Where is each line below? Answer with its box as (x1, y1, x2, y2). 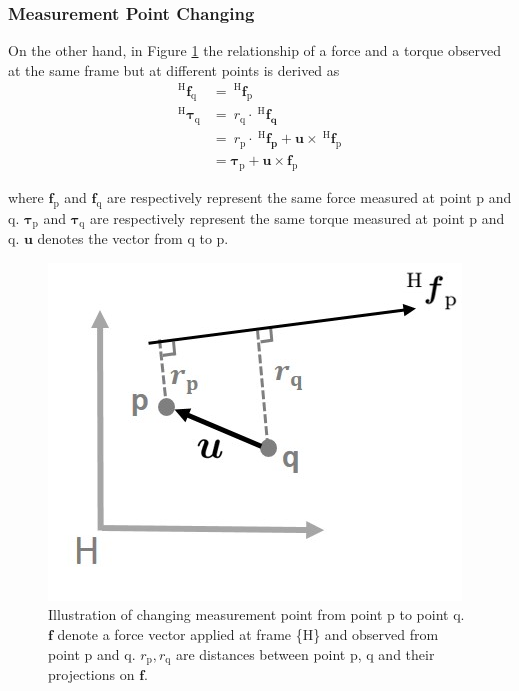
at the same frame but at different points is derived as (8, 59, 340, 80)
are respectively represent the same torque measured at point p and (89, 207, 505, 228)
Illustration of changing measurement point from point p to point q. (48, 604, 465, 625)
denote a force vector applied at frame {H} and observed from (57, 623, 439, 644)
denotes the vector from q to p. (37, 228, 229, 249)
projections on (48, 664, 135, 685)
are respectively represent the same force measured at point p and (107, 186, 512, 207)
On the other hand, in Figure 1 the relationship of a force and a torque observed (8, 40, 501, 61)
